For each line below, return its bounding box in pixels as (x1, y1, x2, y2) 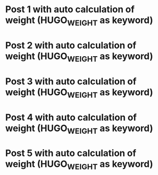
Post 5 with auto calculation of (5, 147, 137, 159)
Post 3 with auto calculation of (5, 76, 137, 87)
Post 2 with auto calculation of (5, 39, 137, 51)
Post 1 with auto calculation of (5, 4, 135, 15)
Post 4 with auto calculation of (5, 111, 137, 123)
